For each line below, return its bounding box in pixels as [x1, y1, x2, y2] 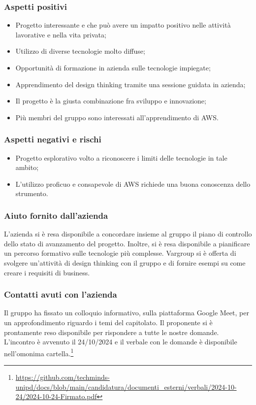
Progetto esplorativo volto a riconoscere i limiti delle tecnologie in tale [15, 152, 227, 163]
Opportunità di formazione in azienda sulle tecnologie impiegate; [15, 63, 211, 72]
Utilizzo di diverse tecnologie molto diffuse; [15, 46, 145, 56]
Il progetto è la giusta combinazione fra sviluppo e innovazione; [15, 96, 206, 106]
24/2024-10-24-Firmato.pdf [15, 391, 97, 402]
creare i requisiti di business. [4, 267, 90, 277]
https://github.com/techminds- [15, 372, 110, 382]
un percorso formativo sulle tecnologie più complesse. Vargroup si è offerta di [4, 248, 236, 258]
